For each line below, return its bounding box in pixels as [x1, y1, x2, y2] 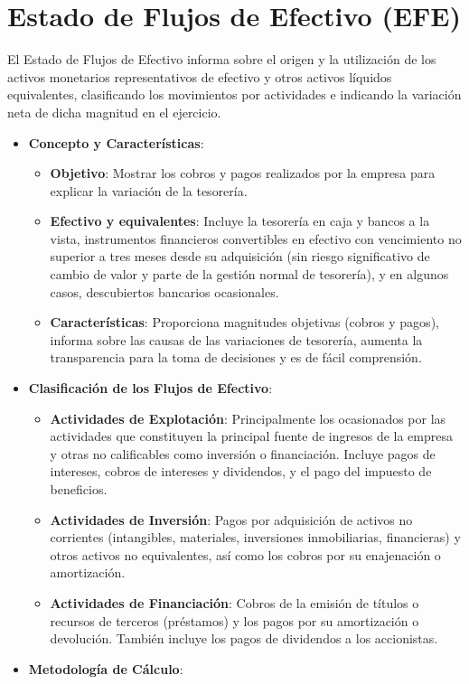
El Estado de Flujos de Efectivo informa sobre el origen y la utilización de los [7, 50, 436, 69]
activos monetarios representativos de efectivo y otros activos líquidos [7, 67, 392, 86]
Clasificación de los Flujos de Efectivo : [28, 379, 273, 398]
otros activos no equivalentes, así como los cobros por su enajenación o [50, 545, 441, 564]
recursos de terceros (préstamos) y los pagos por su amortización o [50, 611, 419, 630]
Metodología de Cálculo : [28, 659, 183, 678]
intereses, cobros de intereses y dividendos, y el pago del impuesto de [50, 462, 432, 481]
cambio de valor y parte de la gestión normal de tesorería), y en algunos [50, 265, 449, 284]
